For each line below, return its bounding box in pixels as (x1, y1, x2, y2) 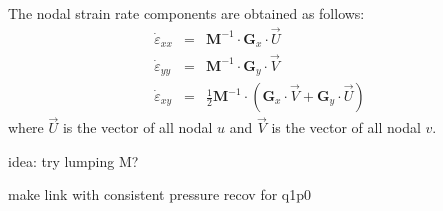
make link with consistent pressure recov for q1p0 (8, 184, 312, 205)
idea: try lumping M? (8, 150, 139, 171)
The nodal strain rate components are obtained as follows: (8, 3, 365, 23)
